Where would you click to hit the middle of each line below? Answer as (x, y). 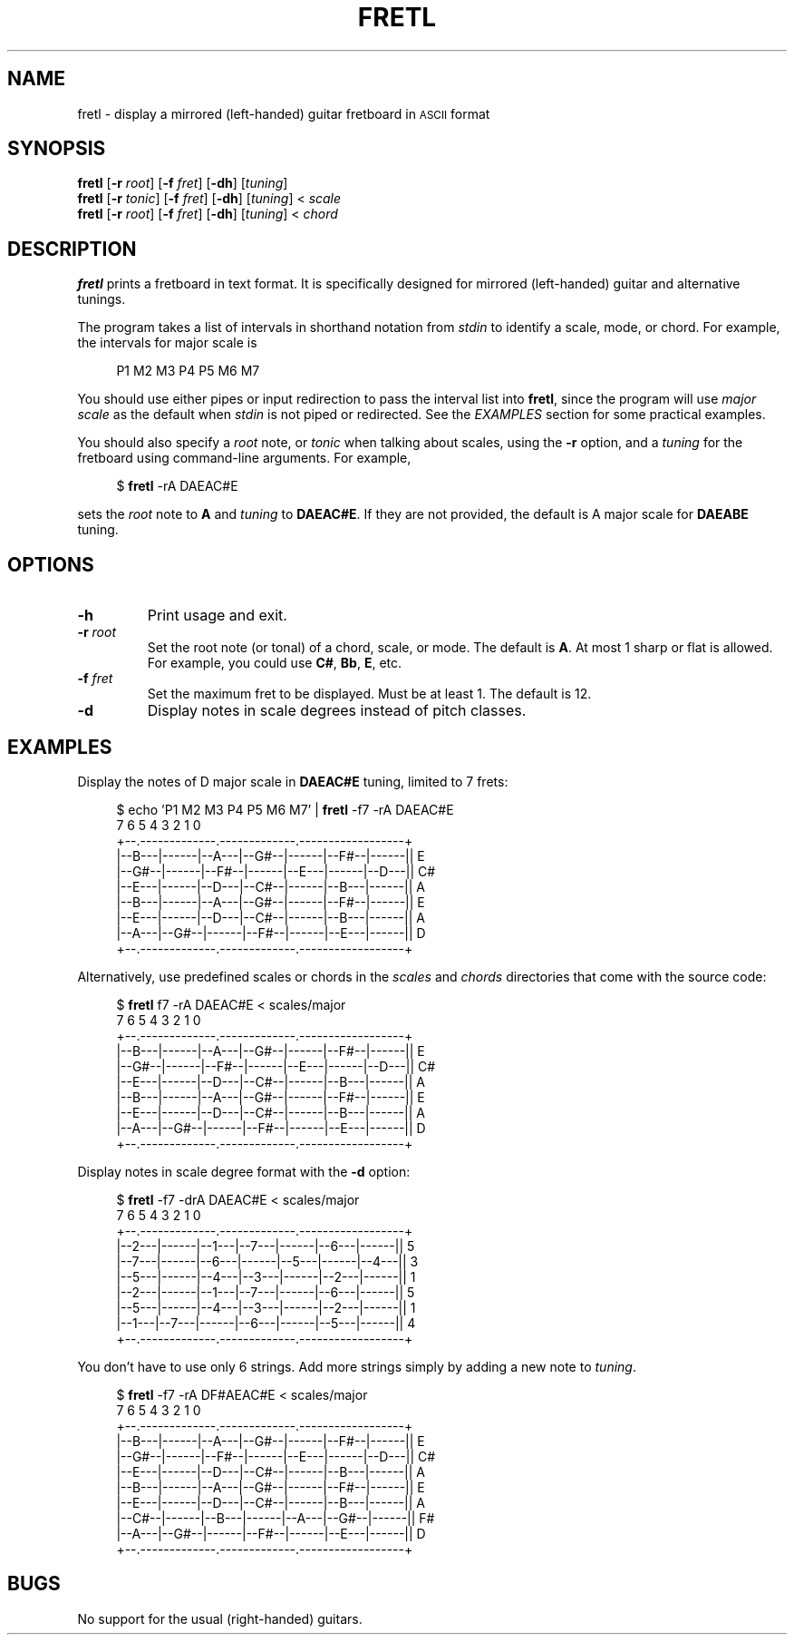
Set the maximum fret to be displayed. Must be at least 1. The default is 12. (369, 694)
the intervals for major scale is (167, 343)
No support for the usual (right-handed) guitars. (220, 1618)
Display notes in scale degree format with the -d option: (244, 1171)
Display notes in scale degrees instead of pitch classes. (337, 711)
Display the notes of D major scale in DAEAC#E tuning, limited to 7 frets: (293, 781)
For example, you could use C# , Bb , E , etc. (275, 663)
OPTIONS (51, 564)
